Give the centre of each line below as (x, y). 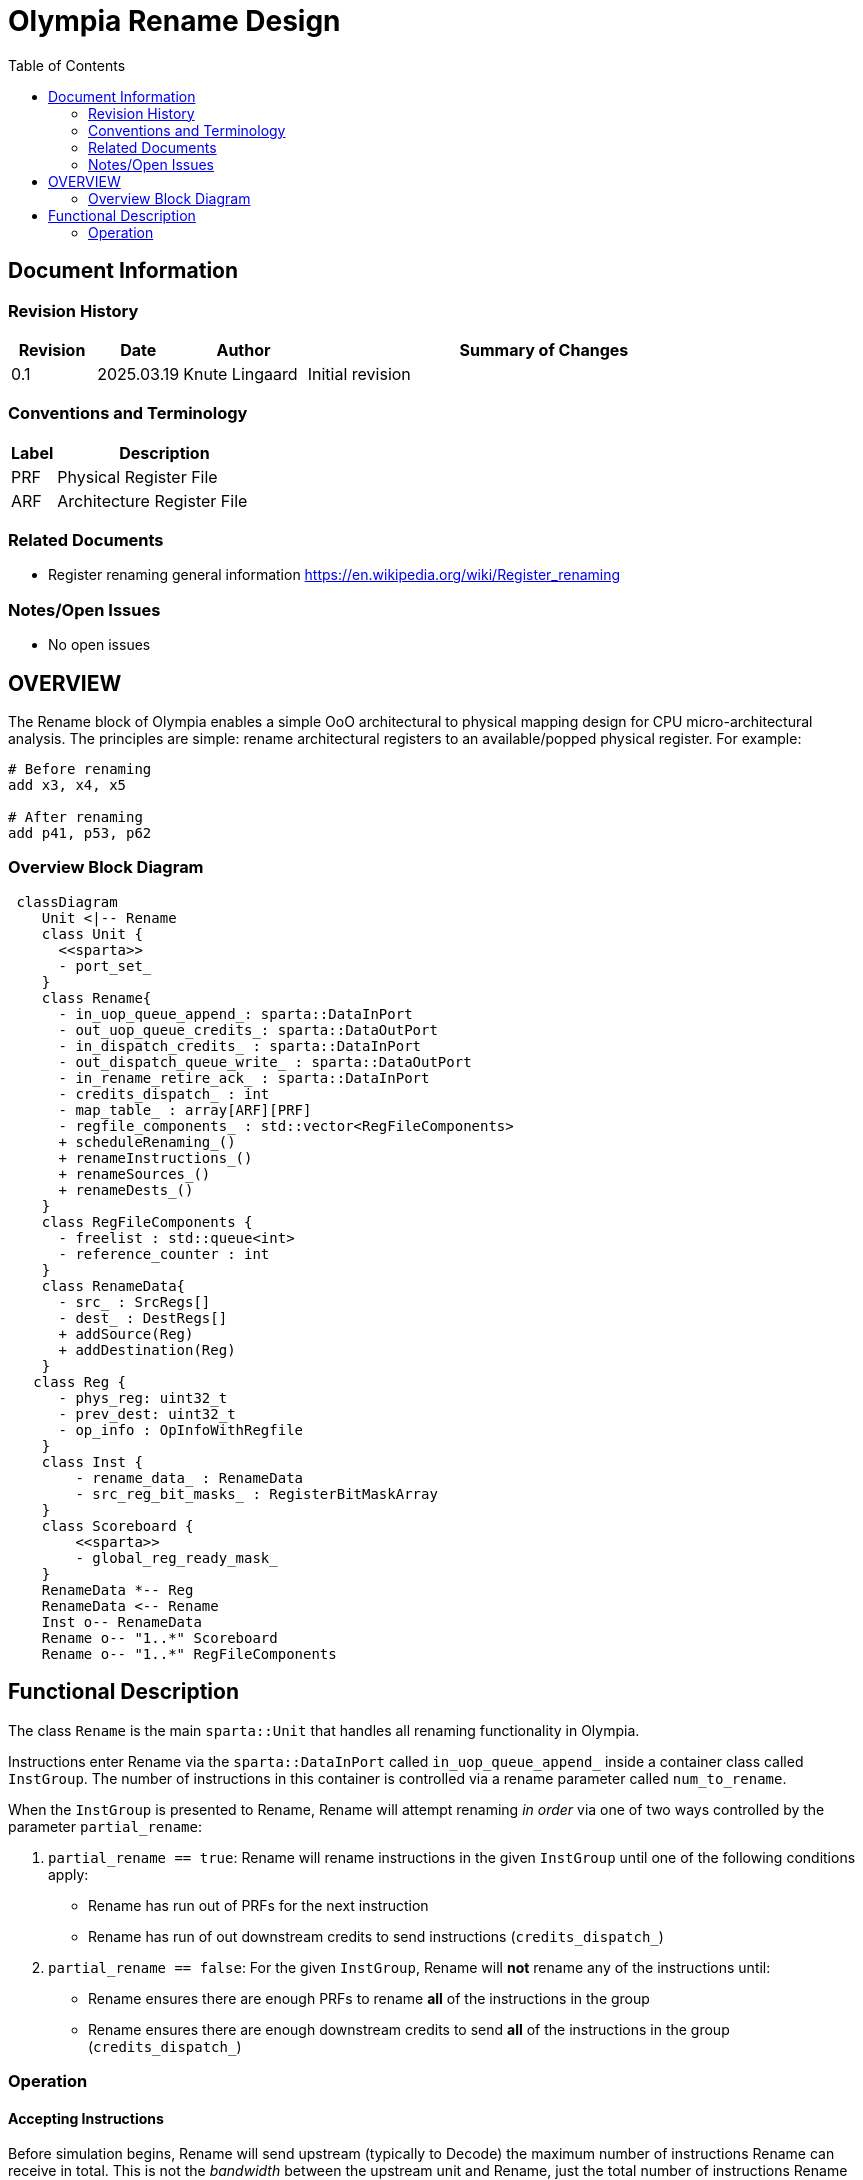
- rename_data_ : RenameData (189, 1477)
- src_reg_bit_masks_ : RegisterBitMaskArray (256, 1493)
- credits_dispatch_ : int (164, 1093)
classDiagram (67, 901)
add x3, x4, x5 (67, 785)
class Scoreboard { (117, 1525)
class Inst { (92, 1461)
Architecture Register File (152, 500)
